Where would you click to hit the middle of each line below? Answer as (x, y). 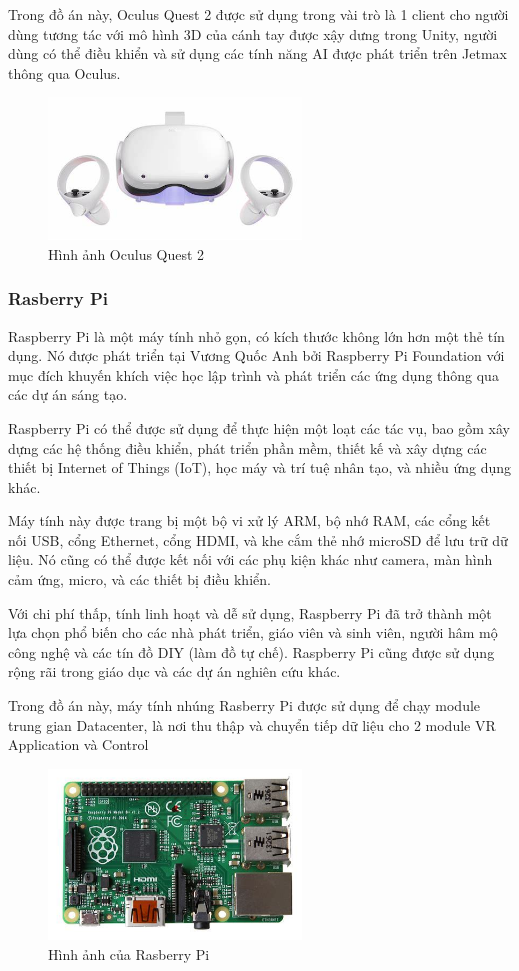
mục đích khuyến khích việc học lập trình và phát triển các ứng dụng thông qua (253, 374)
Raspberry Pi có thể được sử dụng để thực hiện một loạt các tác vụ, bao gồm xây (259, 427)
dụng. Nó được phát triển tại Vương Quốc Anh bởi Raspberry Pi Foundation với (256, 355)
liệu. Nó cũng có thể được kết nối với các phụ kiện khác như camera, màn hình (250, 559)
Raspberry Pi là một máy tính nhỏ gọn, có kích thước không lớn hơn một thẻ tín (256, 335)
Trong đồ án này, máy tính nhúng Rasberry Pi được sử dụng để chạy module (244, 705)
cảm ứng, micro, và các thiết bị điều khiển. (139, 579)
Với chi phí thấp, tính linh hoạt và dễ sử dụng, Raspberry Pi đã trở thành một (250, 612)
